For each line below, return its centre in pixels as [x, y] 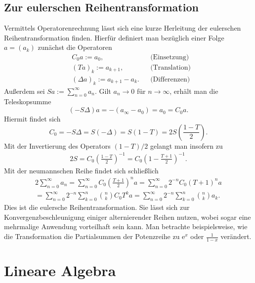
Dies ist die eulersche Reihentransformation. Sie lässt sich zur [97, 207]
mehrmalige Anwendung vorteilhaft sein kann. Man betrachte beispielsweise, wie [126, 226]
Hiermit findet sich [32, 119]
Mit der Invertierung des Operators [57, 145]
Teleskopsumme [28, 101]
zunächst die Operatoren [75, 47]
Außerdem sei [24, 91]
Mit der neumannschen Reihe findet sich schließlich [81, 170]
